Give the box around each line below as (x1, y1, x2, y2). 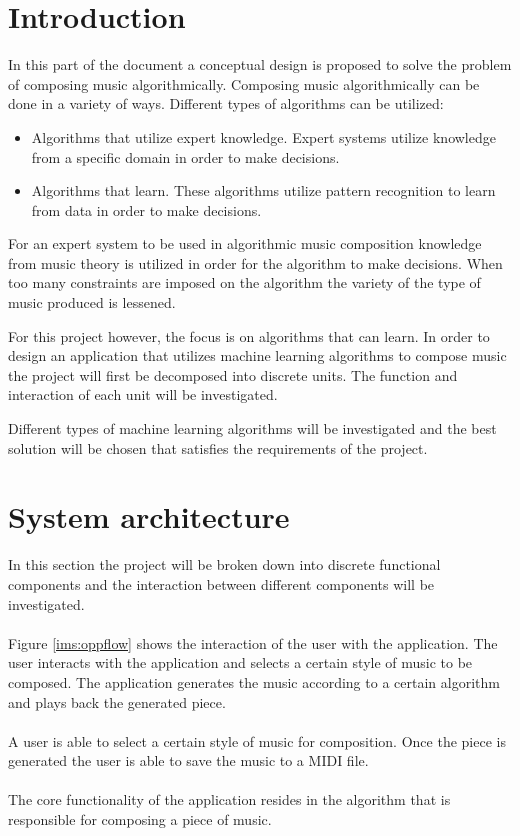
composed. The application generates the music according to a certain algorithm (8, 671, 500, 692)
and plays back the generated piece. (8, 691, 226, 712)
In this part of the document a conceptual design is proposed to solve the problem (8, 54, 512, 75)
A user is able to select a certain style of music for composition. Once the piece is (8, 730, 506, 751)
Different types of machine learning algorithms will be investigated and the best (8, 418, 497, 439)
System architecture (8, 496, 290, 537)
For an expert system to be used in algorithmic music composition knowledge (8, 233, 482, 254)
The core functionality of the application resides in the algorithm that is (8, 789, 451, 810)
